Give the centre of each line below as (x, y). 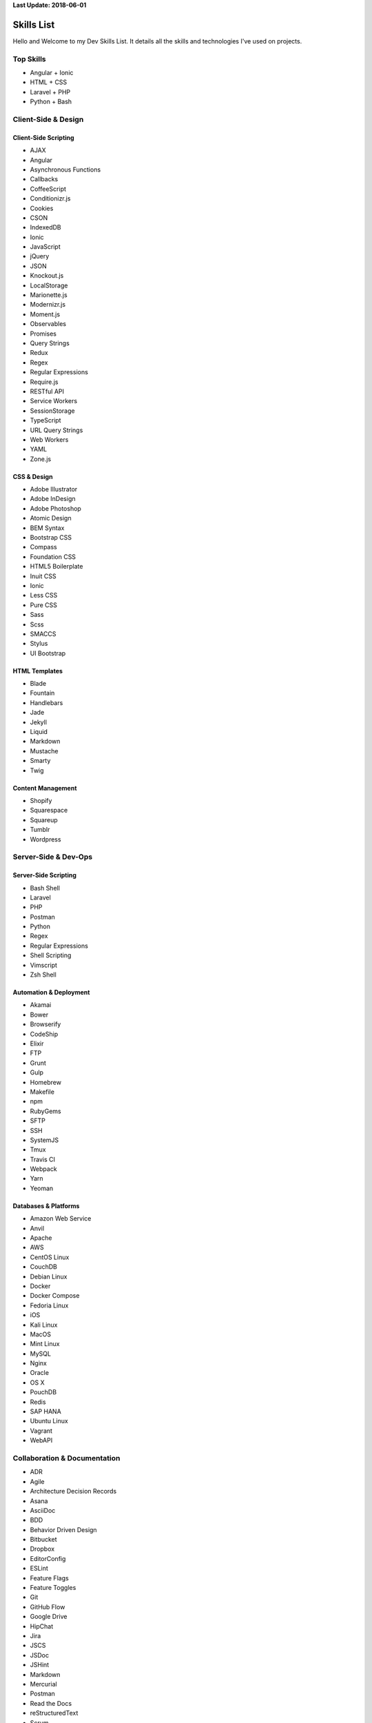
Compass (44, 547)
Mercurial (44, 1684)
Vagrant (41, 1431)
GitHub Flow (48, 1607)
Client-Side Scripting (44, 137)
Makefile (42, 1092)
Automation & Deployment (51, 992)
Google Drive (49, 1617)
